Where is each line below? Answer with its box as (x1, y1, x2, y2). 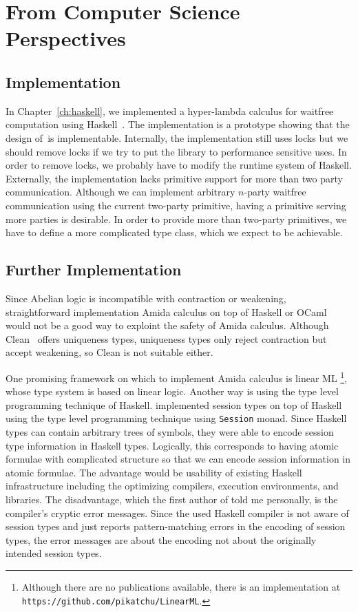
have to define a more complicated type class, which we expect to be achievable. (6, 225, 343, 240)
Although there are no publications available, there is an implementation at (21, 579, 341, 593)
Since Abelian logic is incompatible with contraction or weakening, (6, 291, 286, 305)
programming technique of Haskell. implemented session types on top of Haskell (6, 397, 342, 412)
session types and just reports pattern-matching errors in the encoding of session (6, 519, 346, 534)
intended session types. (6, 546, 102, 560)
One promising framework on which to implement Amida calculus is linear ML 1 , (6, 368, 348, 385)
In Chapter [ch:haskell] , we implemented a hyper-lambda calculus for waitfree (6, 103, 334, 118)
